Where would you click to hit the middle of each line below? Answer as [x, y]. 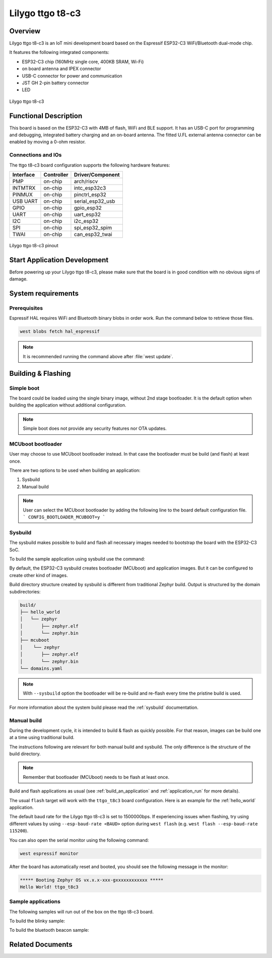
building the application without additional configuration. [68, 405]
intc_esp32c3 [90, 188]
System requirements [44, 293]
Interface [24, 175]
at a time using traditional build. [42, 738]
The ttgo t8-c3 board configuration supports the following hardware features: [90, 165]
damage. [18, 279]
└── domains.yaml [41, 669]
